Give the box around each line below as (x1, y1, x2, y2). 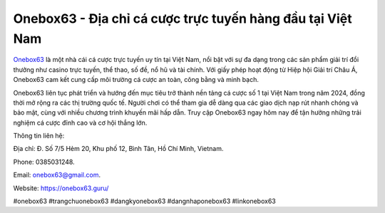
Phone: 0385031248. (13, 157, 75, 166)
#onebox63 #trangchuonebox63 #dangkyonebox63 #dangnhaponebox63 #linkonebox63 (13, 197, 276, 206)
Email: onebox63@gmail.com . (13, 171, 101, 180)
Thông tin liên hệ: (13, 132, 65, 140)
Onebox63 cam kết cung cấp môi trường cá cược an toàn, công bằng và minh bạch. (13, 76, 260, 84)
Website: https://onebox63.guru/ (13, 184, 109, 192)
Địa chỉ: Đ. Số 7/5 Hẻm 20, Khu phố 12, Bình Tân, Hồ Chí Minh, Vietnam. (13, 145, 224, 153)
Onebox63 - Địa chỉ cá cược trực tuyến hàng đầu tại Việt (13, 11, 352, 26)
